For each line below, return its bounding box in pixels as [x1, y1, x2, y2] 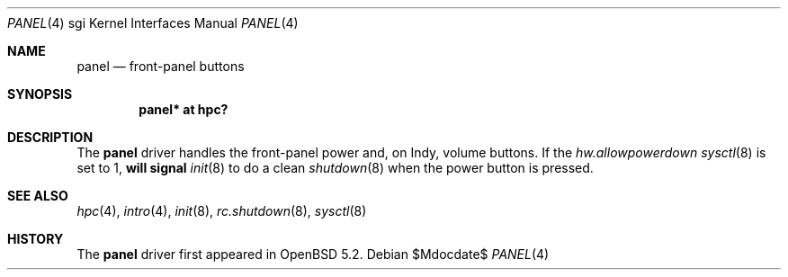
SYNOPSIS [7, 86, 73, 102]
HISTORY [7, 231, 64, 246]
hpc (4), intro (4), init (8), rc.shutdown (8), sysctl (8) [76, 203, 367, 219]
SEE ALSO [7, 188, 68, 203]
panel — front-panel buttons [76, 58, 245, 74]
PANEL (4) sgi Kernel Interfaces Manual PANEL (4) [7, 15, 299, 31]
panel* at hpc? [139, 102, 228, 117]
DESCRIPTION [7, 130, 94, 145]
